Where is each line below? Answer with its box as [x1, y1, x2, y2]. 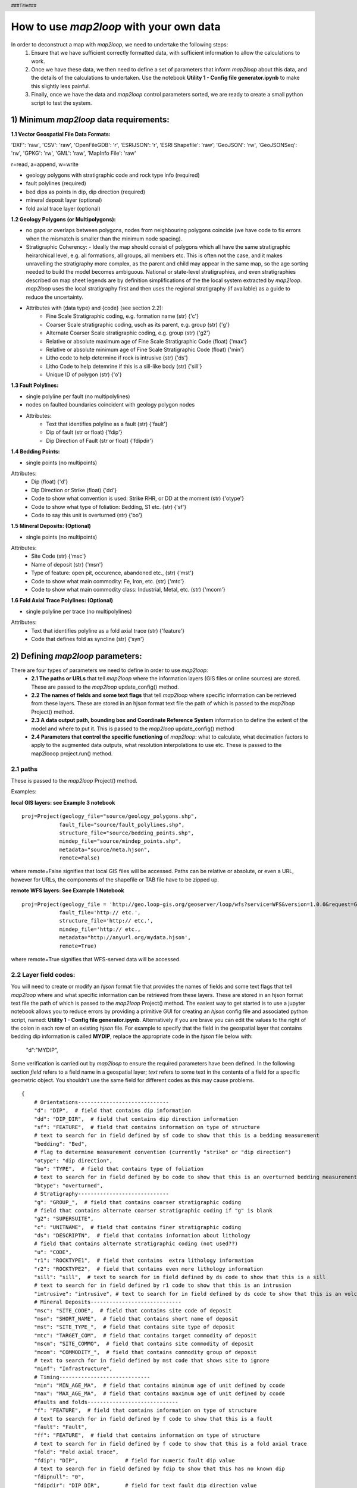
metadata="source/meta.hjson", [59, 846, 151, 853]
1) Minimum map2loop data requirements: [11, 115, 170, 125]
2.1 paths [11, 765, 38, 773]
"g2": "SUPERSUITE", [33, 1215, 94, 1223]
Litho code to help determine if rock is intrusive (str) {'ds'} [46, 354, 189, 361]
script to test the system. [31, 99, 92, 107]
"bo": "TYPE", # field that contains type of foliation [33, 1165, 203, 1172]
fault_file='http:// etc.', [59, 909, 141, 916]
